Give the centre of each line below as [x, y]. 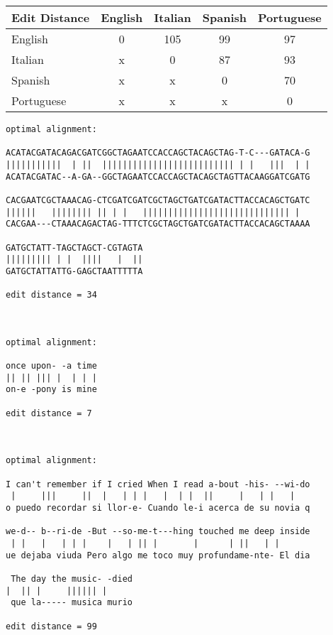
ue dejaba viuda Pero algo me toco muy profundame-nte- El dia [158, 555]
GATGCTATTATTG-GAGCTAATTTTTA [74, 271]
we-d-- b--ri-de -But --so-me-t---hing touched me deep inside [158, 532]
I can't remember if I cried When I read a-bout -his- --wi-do [158, 484]
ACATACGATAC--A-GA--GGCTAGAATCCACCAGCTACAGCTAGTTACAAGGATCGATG [158, 177]
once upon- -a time [51, 366]
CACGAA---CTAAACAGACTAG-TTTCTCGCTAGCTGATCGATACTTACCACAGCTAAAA [158, 224]
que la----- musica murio [72, 603]
